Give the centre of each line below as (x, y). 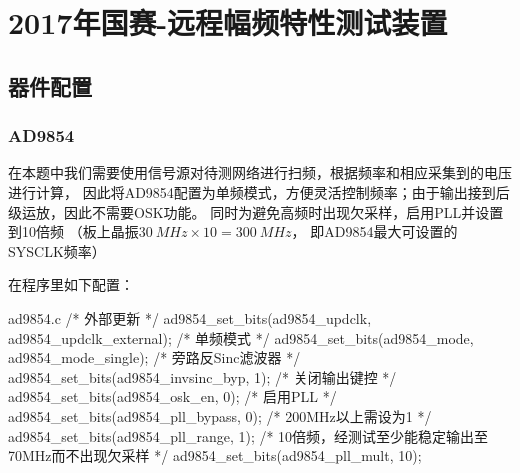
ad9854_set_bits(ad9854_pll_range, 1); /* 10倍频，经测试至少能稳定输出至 (248, 435)
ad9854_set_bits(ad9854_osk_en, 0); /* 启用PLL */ (172, 396)
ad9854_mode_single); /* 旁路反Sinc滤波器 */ (154, 357)
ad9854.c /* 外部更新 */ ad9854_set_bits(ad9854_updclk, (190, 317)
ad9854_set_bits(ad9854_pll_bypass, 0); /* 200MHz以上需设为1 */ (220, 415)
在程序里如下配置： (71, 284)
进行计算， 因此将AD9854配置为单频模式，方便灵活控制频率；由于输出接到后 (259, 191)
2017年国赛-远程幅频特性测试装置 (228, 22)
